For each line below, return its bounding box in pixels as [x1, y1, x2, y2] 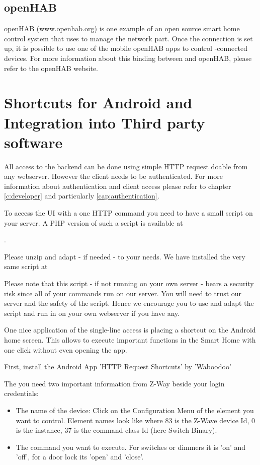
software [4, 131, 63, 152]
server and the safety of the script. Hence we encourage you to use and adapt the [4, 298, 254, 308]
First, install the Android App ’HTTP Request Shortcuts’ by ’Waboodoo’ [4, 361, 231, 372]
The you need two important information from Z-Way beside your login [4, 378, 225, 388]
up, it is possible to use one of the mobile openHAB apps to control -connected [4, 43, 247, 53]
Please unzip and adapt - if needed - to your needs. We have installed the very [4, 251, 245, 261]
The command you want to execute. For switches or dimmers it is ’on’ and [16, 441, 246, 452]
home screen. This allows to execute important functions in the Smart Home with [4, 334, 256, 345]
